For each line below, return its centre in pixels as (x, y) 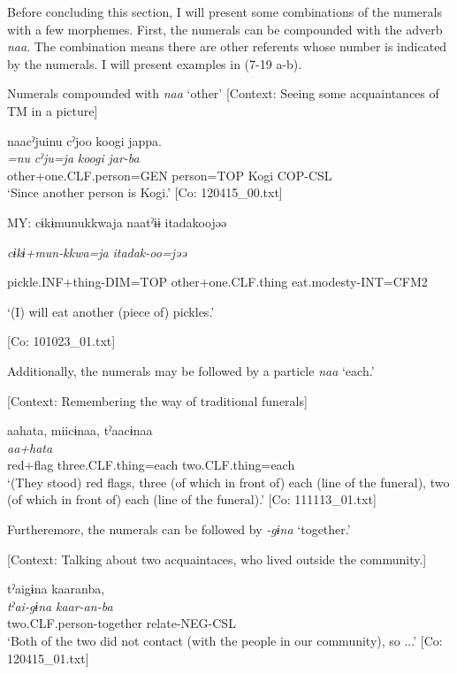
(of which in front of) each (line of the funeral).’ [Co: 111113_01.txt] (192, 499)
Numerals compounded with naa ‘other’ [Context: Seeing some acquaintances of (223, 93)
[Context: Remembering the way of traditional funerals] (157, 400)
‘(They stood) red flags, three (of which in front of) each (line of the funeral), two (228, 482)
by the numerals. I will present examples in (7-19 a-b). (155, 63)
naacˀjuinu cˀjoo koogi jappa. (84, 140)
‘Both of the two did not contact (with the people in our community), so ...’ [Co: (225, 641)
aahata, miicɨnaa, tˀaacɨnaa (80, 430)
